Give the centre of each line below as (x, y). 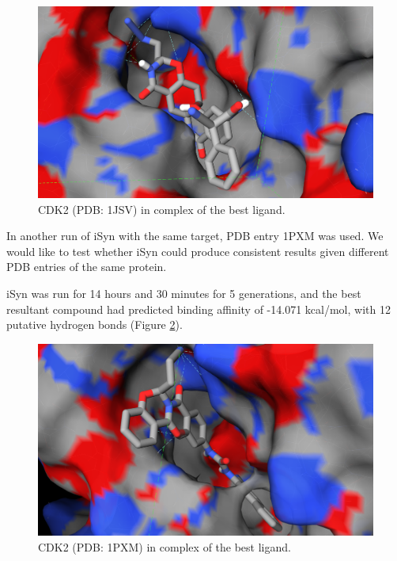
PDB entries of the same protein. (87, 267)
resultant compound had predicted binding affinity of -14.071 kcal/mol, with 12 (198, 309)
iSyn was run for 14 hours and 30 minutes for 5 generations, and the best (184, 294)
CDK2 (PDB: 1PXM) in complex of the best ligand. (164, 546)
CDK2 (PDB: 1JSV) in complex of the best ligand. (162, 209)
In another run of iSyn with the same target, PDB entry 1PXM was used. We (195, 236)
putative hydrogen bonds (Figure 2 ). (95, 324)
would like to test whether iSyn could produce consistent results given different (198, 251)
